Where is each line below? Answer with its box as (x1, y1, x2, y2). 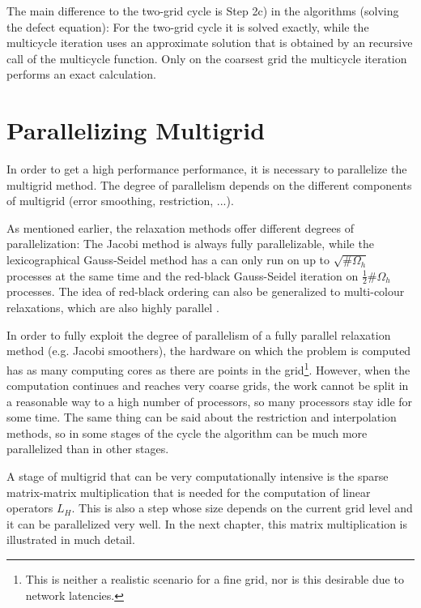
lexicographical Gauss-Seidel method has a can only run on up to (6, 251, 330, 268)
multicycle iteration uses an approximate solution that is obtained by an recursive (6, 34, 413, 51)
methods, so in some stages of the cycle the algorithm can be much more (6, 424, 368, 441)
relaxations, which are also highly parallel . (6, 299, 219, 316)
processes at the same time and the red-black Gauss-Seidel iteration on (6, 267, 359, 284)
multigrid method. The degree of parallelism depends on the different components (6, 176, 412, 193)
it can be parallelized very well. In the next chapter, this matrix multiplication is (6, 515, 407, 532)
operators (6, 499, 53, 516)
